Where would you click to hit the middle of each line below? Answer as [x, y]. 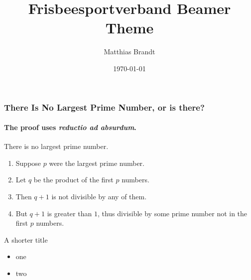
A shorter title [26, 239]
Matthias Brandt [129, 52]
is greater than [69, 213]
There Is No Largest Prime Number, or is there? [104, 107]
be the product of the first [73, 180]
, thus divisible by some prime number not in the [172, 213]
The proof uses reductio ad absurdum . [70, 127]
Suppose [28, 163]
